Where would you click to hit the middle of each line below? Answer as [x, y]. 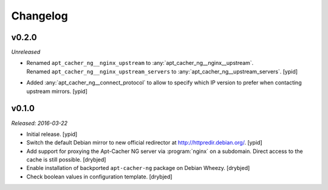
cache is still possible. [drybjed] [66, 160]
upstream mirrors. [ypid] [57, 91]
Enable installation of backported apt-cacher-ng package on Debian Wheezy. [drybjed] [138, 168]
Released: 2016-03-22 [39, 123]
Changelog [39, 16]
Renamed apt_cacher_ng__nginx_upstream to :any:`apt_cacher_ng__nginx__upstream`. [140, 63]
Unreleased [26, 52]
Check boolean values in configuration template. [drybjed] [99, 177]
